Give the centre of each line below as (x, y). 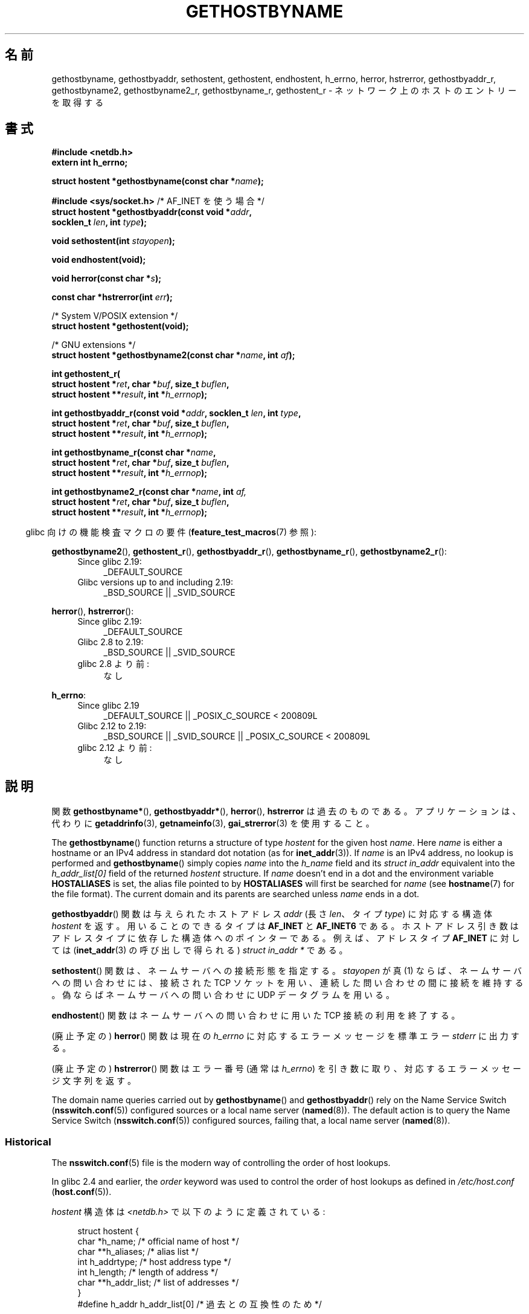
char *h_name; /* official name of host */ (158, 1242)
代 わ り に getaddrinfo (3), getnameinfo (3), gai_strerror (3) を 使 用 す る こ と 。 (213, 823)
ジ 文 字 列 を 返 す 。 (94, 1081)
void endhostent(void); (99, 260)
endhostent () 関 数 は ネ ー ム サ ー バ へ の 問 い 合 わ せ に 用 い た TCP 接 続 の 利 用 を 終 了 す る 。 (256, 1016)
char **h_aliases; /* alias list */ (138, 1252)
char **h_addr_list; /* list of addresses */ (158, 1283)
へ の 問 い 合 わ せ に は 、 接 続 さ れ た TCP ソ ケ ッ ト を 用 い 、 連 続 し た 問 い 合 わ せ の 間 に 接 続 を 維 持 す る (287, 983)
